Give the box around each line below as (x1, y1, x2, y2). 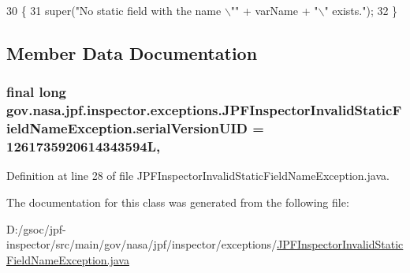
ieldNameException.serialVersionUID (6, 118, 248, 138)
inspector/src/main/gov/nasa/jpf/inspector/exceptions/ (6, 236, 278, 252)
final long (6, 82, 67, 102)
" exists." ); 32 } (324, 2, 398, 18)
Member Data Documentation (6, 40, 258, 65)
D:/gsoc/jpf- (6, 220, 66, 237)
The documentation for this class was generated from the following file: (6, 193, 349, 210)
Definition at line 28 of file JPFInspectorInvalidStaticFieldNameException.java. (6, 167, 389, 184)
